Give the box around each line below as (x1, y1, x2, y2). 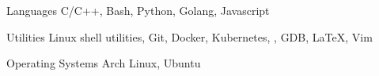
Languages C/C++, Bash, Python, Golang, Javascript (6, 2, 270, 18)
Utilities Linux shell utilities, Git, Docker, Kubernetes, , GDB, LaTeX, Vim (6, 28, 373, 45)
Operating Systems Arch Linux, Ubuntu (6, 55, 201, 71)
